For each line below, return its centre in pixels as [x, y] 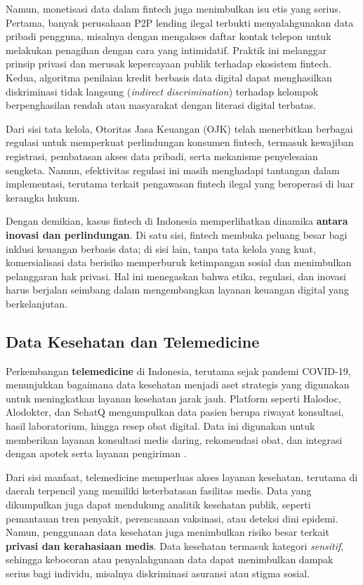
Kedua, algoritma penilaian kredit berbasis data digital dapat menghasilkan [169, 77]
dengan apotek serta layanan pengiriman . [96, 453]
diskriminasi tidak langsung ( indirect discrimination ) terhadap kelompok [162, 91]
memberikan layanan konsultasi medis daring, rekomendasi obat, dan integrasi [174, 439]
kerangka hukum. [43, 197]
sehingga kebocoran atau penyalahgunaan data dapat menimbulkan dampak [170, 559]
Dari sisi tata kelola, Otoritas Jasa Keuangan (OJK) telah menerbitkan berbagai [179, 128]
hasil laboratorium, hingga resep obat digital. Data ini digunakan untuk [160, 426]
